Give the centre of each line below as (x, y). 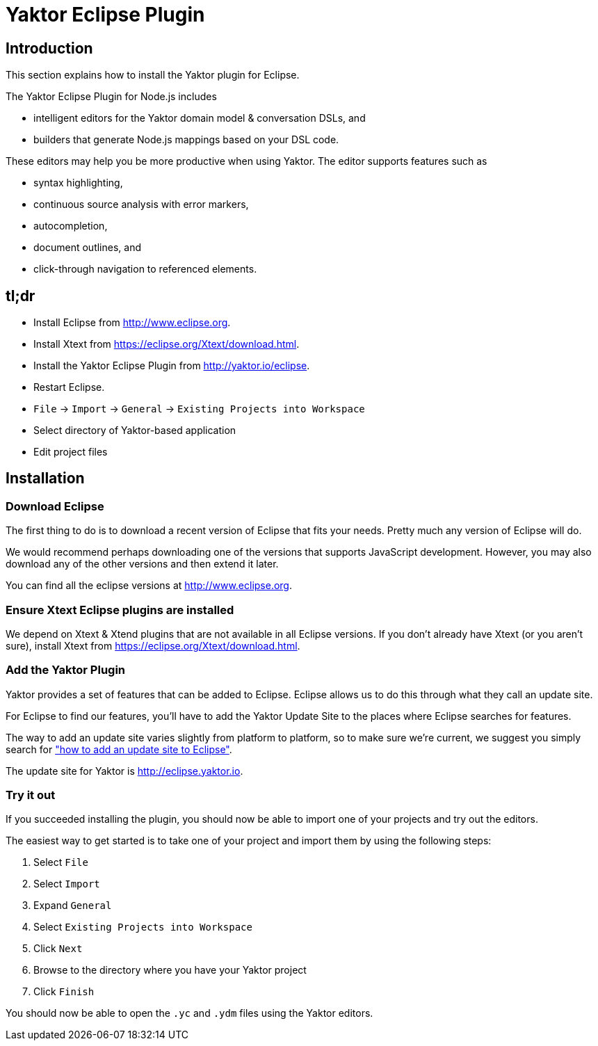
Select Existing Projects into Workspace (143, 927)
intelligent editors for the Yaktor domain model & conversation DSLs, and (200, 118)
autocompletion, (71, 226)
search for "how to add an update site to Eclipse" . (119, 749)
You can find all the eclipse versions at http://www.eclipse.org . (149, 586)
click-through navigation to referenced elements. (145, 269)
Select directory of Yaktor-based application (135, 431)
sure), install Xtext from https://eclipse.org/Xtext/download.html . (153, 645)
